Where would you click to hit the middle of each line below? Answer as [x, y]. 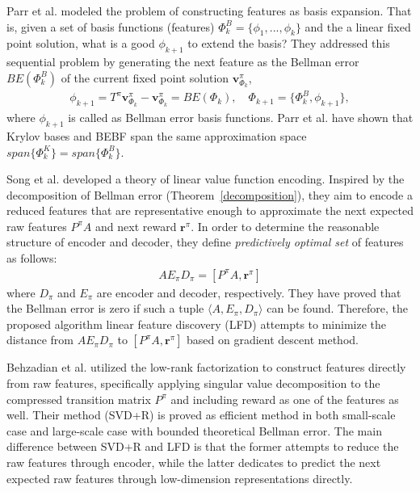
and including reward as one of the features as [285, 399]
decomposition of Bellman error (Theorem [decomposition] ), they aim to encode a [210, 194]
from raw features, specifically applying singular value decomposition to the [193, 383]
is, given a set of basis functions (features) [111, 26]
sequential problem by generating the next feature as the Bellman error [183, 62]
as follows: [32, 258]
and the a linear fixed [358, 26]
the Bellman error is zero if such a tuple [105, 308]
